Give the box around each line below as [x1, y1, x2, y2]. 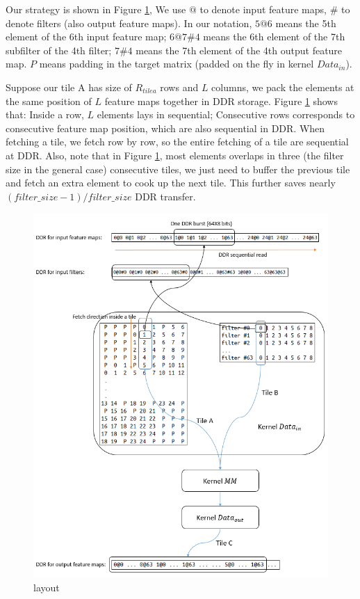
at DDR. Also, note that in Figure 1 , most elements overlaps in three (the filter [6, 147, 344, 162]
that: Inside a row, [6, 107, 84, 122]
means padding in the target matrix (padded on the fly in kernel [39, 56, 314, 71]
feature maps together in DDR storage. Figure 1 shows [104, 93, 338, 108]
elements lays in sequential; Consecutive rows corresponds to [97, 107, 355, 122]
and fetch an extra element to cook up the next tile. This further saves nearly [6, 175, 336, 190]
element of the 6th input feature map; [6, 29, 167, 44]
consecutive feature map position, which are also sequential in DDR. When [6, 120, 325, 135]
